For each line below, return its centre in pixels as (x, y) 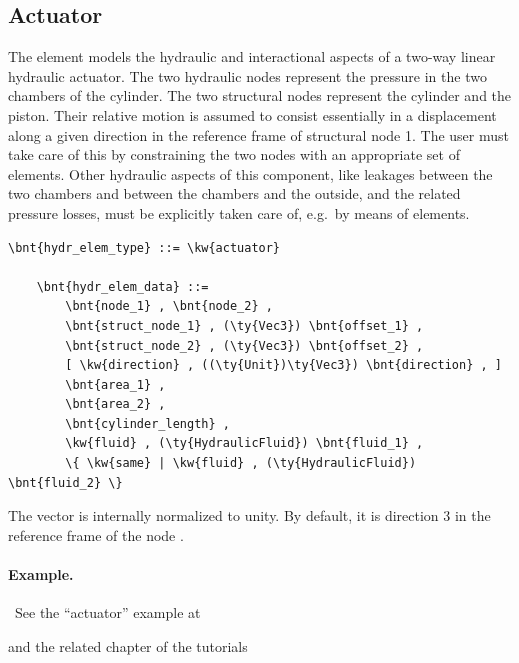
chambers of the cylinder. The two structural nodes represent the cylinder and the (260, 95)
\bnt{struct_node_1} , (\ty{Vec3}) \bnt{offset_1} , (244, 325)
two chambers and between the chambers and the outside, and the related (234, 193)
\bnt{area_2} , (115, 404)
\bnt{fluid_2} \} (65, 482)
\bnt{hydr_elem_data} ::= (122, 286)
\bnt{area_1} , (115, 384)
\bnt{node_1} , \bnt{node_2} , (169, 306)
